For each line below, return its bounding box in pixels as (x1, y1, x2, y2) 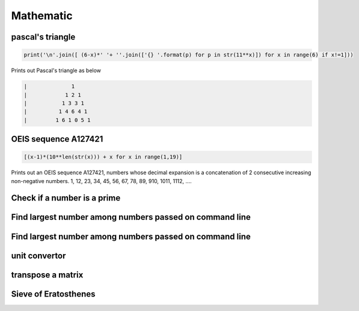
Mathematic (11, 9, 73, 22)
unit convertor (11, 250, 66, 261)
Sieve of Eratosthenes (11, 289, 96, 299)
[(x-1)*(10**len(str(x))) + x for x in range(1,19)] (23, 154, 183, 160)
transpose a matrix (11, 270, 84, 280)
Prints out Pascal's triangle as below (11, 67, 102, 74)
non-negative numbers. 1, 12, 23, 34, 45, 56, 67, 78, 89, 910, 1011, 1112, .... (11, 177, 192, 184)
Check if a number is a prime (11, 193, 121, 204)
